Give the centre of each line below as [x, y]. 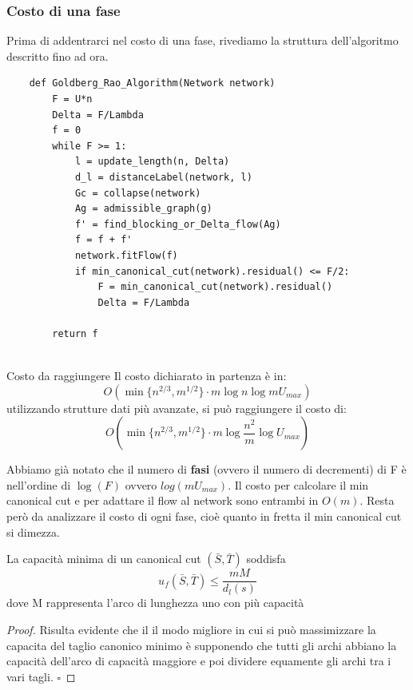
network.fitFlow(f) [126, 255]
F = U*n [72, 99]
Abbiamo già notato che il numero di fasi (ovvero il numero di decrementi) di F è [206, 469]
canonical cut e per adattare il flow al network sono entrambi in [163, 500]
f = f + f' [103, 240]
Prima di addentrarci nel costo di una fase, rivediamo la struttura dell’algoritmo [203, 40]
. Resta [377, 500]
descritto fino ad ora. [58, 56]
